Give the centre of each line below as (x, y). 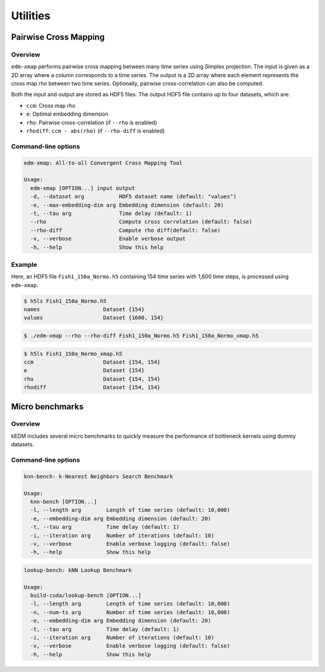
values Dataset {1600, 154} (94, 318)
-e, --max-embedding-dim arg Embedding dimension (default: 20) (127, 205)
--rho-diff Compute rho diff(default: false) (125, 230)
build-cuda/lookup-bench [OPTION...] (86, 596)
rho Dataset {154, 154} (92, 379)
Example (24, 264)
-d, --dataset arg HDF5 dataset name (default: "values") (134, 197)
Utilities (31, 16)
